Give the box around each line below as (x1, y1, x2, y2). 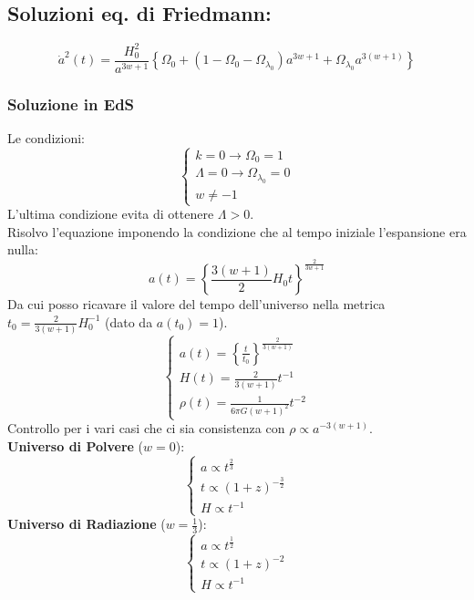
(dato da (105, 312, 153, 331)
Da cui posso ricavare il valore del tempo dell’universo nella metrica (7, 295, 386, 314)
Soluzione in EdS (7, 92, 135, 115)
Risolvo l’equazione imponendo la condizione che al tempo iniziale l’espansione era (7, 222, 467, 241)
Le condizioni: (7, 128, 85, 147)
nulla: (7, 240, 38, 259)
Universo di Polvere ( (7, 436, 144, 455)
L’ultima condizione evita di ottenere (7, 204, 214, 223)
